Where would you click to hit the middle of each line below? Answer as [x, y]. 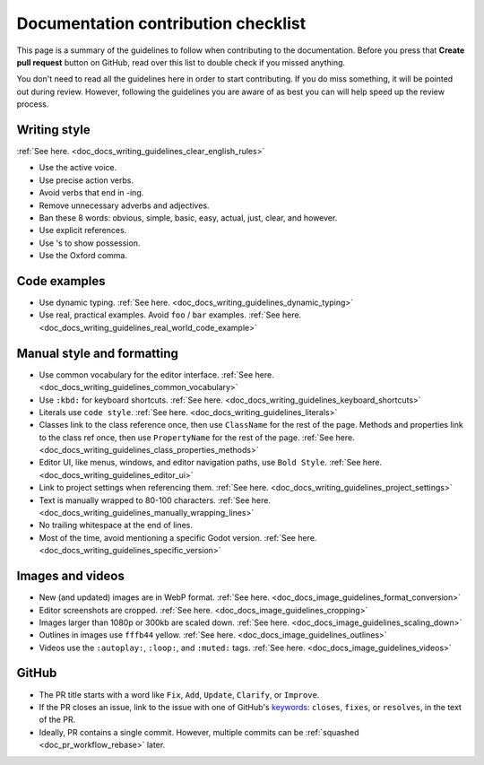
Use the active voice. [78, 168]
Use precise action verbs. [86, 180]
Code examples [61, 281]
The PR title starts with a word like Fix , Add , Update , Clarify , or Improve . [179, 694]
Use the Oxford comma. [83, 256]
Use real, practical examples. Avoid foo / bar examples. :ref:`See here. [170, 315]
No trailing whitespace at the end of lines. [116, 526]
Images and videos [70, 576]
